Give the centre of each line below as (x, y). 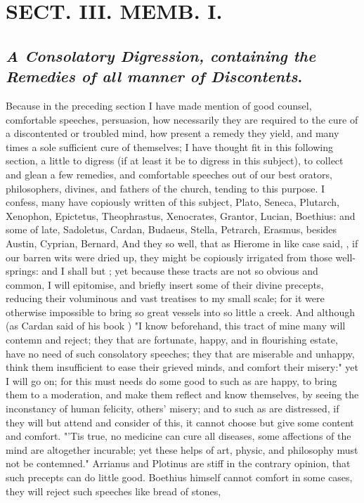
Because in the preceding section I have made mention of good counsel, (159, 105)
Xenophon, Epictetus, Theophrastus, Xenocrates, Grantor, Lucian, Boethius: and (181, 215)
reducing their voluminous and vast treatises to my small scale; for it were (165, 298)
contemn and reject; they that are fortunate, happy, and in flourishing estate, (172, 340)
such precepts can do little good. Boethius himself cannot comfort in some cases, (179, 477)
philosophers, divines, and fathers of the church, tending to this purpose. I (165, 188)
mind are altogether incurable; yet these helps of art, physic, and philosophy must (182, 449)
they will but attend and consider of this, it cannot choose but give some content (180, 422)
